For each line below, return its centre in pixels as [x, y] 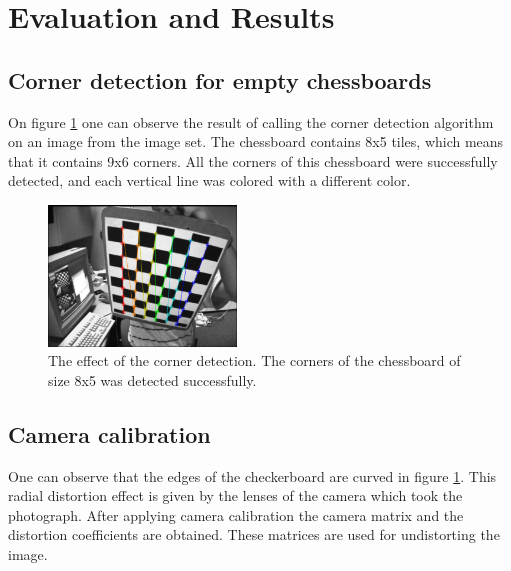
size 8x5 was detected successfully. [152, 379]
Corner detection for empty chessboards [220, 79]
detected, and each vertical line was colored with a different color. [209, 180]
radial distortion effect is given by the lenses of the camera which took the [235, 495]
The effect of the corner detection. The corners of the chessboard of [254, 360]
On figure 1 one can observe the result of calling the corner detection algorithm [251, 121]
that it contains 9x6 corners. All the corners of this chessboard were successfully [253, 160]
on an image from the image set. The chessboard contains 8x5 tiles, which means [256, 141]
